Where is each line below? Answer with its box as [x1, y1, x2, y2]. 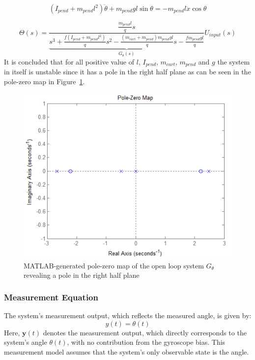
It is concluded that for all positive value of [4, 57, 135, 66]
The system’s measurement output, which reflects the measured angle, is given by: [4, 310, 252, 321]
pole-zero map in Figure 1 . [4, 76, 85, 87]
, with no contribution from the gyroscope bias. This [67, 337, 226, 347]
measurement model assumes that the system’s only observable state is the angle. [4, 346, 249, 357]
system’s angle [4, 337, 47, 347]
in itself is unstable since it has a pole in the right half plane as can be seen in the [4, 66, 251, 77]
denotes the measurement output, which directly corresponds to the [43, 327, 247, 337]
